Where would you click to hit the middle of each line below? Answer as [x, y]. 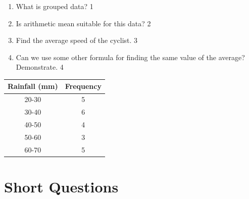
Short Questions [61, 186]
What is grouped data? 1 [55, 6]
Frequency [83, 86]
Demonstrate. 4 [40, 67]
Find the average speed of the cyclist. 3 [77, 40]
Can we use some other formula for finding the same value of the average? [130, 57]
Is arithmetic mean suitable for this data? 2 [83, 23]
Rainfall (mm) [33, 86]
